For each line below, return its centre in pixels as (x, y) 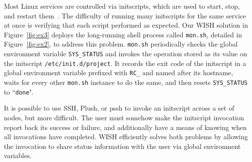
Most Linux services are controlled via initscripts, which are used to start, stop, (122, 6)
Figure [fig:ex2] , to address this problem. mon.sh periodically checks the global (121, 44)
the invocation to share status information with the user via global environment (122, 146)
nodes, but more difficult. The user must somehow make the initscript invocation (124, 117)
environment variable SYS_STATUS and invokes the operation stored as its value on (126, 54)
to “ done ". (19, 91)
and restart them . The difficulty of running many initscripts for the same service (125, 15)
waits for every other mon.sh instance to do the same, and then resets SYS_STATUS (126, 82)
